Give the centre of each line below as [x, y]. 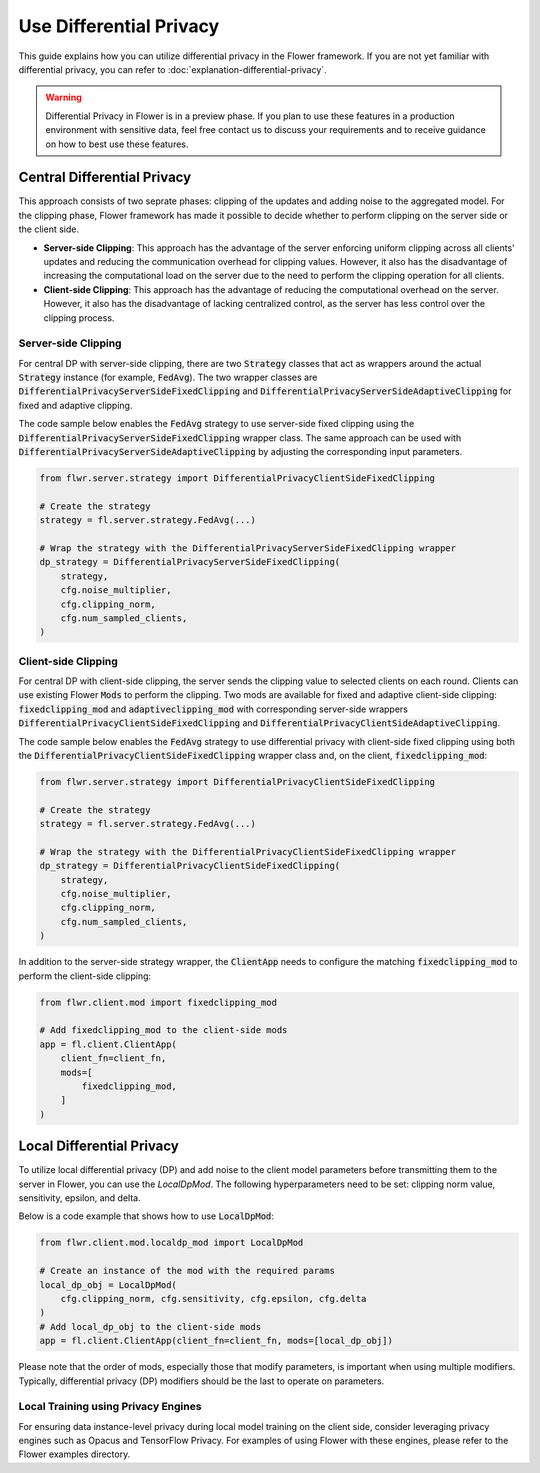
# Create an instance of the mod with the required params [187, 1271]
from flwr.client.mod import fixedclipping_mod [158, 1002]
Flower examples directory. [74, 1454]
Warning [63, 97]
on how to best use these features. [117, 144]
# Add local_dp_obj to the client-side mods [150, 1326]
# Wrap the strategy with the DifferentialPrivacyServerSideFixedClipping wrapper [248, 548]
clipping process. [79, 317]
